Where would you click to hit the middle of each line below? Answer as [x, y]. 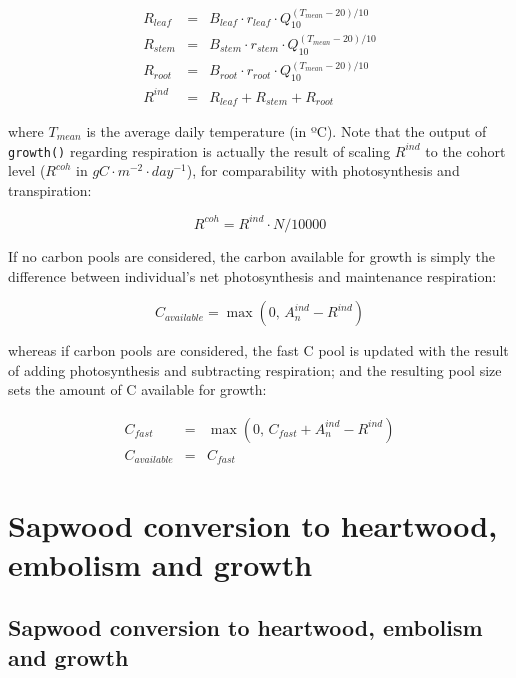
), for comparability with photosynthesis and [323, 170]
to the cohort [465, 150]
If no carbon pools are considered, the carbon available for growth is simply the [252, 255]
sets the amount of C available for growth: [137, 389]
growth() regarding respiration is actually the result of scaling [199, 150]
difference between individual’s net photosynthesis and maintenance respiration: [252, 275]
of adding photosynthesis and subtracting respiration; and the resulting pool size [255, 369]
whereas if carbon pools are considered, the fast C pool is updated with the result [258, 350]
